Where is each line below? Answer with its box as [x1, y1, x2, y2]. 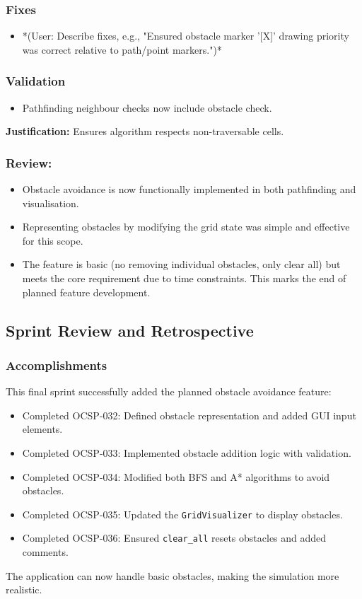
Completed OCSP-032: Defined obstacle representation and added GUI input [22, 407, 356, 422]
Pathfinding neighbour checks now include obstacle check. [22, 100, 272, 115]
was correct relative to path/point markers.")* [22, 42, 222, 57]
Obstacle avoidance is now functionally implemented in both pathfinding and [22, 182, 356, 197]
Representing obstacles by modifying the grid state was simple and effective [22, 219, 350, 234]
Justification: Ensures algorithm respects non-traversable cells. [6, 124, 284, 139]
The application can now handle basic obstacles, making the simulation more [6, 568, 339, 583]
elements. [22, 421, 63, 436]
